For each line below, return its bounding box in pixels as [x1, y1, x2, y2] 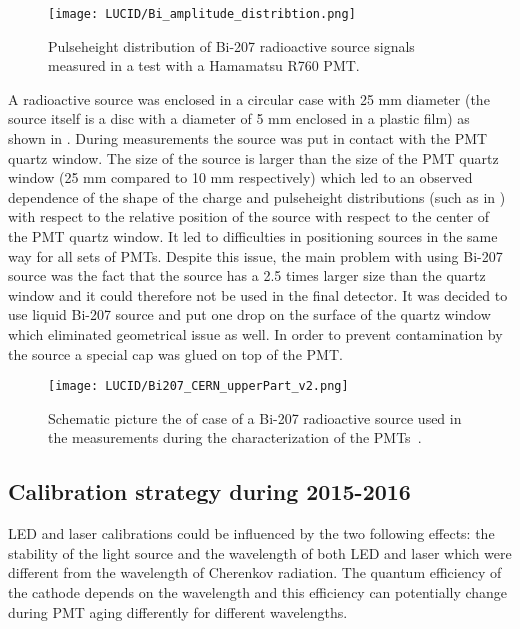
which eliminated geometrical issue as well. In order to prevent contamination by [8, 323, 503, 344]
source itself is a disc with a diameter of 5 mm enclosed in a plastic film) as [8, 108, 470, 129]
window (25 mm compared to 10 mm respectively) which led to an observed [8, 167, 473, 188]
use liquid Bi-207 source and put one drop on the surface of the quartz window [8, 304, 491, 325]
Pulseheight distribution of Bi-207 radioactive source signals [48, 35, 415, 56]
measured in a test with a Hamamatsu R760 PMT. [48, 55, 360, 76]
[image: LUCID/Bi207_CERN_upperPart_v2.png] [48, 379, 349, 394]
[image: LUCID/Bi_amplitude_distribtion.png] [48, 7, 356, 21]
